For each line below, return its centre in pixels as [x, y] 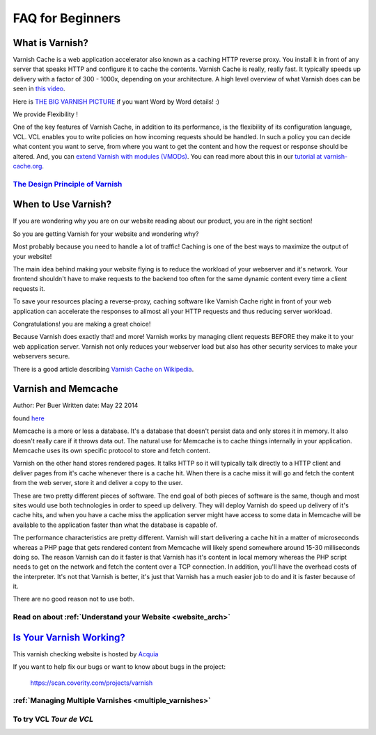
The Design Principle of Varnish [68, 184]
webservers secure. [41, 356]
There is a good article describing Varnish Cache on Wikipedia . [103, 369]
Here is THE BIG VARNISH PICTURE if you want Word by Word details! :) [116, 102]
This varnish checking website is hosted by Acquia [86, 654]
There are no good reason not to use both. [74, 599]
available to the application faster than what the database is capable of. [115, 525]
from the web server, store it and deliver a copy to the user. [98, 483]
